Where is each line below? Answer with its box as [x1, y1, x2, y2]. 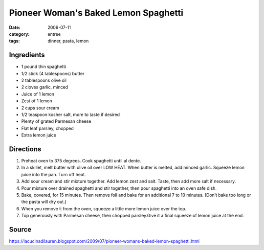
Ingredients [9, 51, 45, 59]
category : [9, 31, 30, 37]
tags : [9, 38, 20, 44]
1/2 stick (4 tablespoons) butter [21, 70, 85, 76]
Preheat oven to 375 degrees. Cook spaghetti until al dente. [21, 158, 141, 164]
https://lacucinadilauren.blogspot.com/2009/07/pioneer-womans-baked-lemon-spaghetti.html [9, 238, 200, 244]
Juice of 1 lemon [21, 91, 55, 97]
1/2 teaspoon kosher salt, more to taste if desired [21, 112, 120, 117]
